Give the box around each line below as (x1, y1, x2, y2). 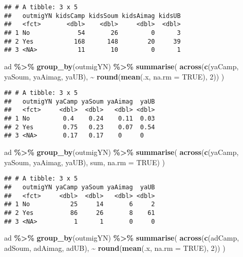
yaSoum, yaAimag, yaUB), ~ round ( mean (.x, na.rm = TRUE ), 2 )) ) (4, 71, 225, 82)
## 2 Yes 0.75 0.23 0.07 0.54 (4, 123, 155, 131)
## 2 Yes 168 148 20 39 (4, 37, 181, 45)
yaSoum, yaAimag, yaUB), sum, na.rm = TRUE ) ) (4, 156, 165, 167)
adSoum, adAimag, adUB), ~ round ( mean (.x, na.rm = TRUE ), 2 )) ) (4, 242, 226, 253)
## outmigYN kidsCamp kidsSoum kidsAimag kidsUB (4, 12, 181, 19)
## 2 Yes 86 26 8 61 (4, 209, 155, 216)
